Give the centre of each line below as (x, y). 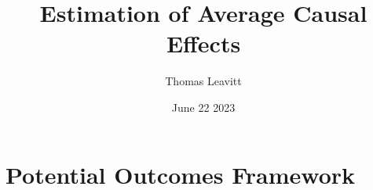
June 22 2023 (203, 107)
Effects (203, 43)
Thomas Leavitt (203, 81)
